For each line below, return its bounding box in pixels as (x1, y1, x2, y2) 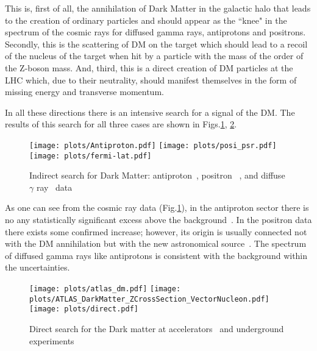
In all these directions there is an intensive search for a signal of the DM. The (5, 105, 295, 118)
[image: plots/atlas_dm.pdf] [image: (29, 285, 181, 293)
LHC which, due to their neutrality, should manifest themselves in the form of (5, 73, 297, 86)
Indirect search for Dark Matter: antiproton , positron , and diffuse (29, 169, 285, 182)
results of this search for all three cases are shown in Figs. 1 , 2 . (5, 118, 237, 130)
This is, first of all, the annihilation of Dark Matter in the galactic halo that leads (5, 2, 311, 14)
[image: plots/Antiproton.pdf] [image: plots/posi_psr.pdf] (29, 141, 277, 150)
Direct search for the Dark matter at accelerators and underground (29, 322, 284, 335)
